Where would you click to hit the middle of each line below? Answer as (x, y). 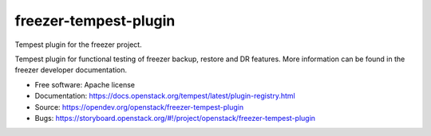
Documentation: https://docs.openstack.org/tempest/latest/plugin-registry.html (165, 96)
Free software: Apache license (85, 84)
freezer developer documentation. (71, 70)
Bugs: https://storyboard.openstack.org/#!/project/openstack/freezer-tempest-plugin (175, 118)
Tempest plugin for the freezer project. (79, 45)
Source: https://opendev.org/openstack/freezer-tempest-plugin (139, 107)
